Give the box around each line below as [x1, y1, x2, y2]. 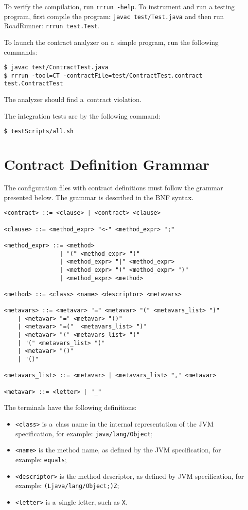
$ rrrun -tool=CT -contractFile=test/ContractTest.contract [4, 72, 203, 79]
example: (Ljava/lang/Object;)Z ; [15, 480, 119, 490]
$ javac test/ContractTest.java [4, 64, 108, 71]
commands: [4, 46, 37, 57]
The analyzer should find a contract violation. [4, 94, 142, 104]
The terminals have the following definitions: [4, 402, 137, 412]
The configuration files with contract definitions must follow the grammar [4, 183, 223, 193]
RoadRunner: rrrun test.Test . [4, 20, 100, 31]
